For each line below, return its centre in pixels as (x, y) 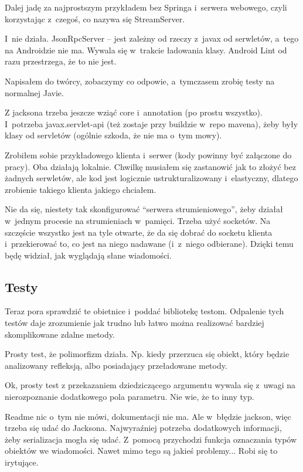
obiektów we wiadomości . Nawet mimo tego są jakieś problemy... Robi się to (141, 451)
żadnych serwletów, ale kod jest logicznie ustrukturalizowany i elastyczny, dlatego (151, 178)
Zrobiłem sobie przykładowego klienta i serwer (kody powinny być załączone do (148, 154)
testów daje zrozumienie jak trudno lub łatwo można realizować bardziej (135, 323)
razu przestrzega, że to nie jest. (61, 61)
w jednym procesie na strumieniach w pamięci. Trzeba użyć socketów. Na (138, 220)
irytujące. (22, 462)
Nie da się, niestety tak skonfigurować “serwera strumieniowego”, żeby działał (144, 209)
